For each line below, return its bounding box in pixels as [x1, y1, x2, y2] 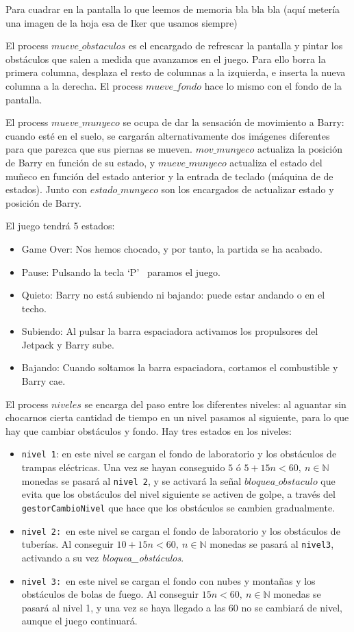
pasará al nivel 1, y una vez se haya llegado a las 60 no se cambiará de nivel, [21, 600, 342, 614]
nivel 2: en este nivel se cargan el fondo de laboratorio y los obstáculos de [21, 523, 340, 538]
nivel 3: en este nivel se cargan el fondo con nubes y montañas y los [21, 573, 316, 587]
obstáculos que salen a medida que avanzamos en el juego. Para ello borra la [5, 51, 326, 66]
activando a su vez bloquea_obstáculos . [21, 550, 184, 564]
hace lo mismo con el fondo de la [204, 78, 342, 92]
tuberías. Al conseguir [21, 537, 114, 551]
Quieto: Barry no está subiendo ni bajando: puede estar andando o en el [21, 288, 325, 302]
